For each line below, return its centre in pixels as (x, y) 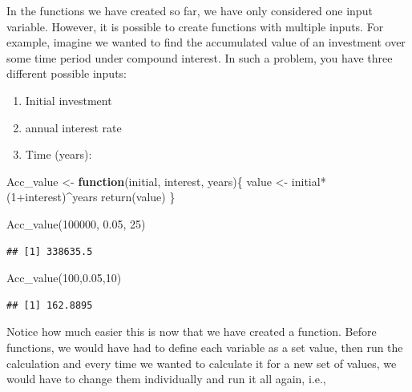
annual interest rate (73, 127)
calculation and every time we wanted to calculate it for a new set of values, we (202, 363)
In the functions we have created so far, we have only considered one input (190, 10)
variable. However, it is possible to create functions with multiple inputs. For (195, 26)
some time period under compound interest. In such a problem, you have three (200, 57)
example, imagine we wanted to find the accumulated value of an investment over (206, 42)
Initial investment (69, 100)
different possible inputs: (67, 73)
